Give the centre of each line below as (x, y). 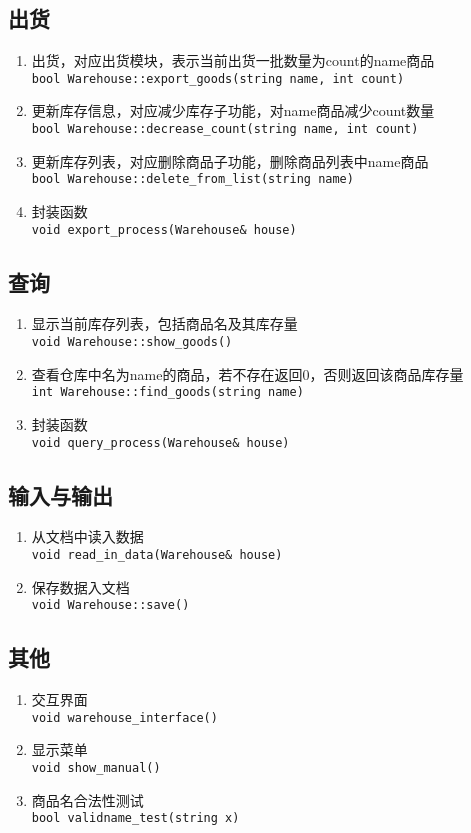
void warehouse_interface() (124, 717)
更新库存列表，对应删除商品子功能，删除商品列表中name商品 (230, 160)
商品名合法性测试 (87, 799)
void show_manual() (96, 767)
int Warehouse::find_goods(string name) (167, 392)
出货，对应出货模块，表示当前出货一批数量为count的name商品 (233, 60)
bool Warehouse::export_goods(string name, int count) (218, 78)
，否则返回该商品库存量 (386, 373)
